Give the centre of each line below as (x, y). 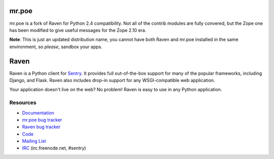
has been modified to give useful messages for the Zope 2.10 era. (78, 30)
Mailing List (34, 141)
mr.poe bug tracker (42, 120)
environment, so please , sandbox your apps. (56, 47)
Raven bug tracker (41, 127)
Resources (23, 103)
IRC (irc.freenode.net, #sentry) (54, 148)
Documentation (38, 113)
